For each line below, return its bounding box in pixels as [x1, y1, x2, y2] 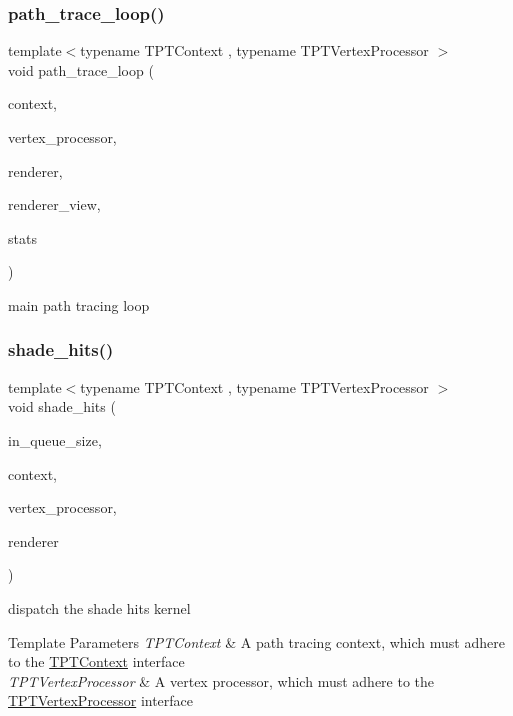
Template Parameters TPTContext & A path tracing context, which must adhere [8, 631, 505, 652]
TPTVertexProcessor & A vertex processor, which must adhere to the [8, 670, 435, 691]
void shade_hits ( [8, 396, 116, 417]
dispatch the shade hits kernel [8, 597, 191, 618]
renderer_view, [8, 194, 101, 215]
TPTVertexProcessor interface [8, 690, 194, 711]
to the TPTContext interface [8, 651, 185, 672]
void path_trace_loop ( [8, 59, 154, 80]
